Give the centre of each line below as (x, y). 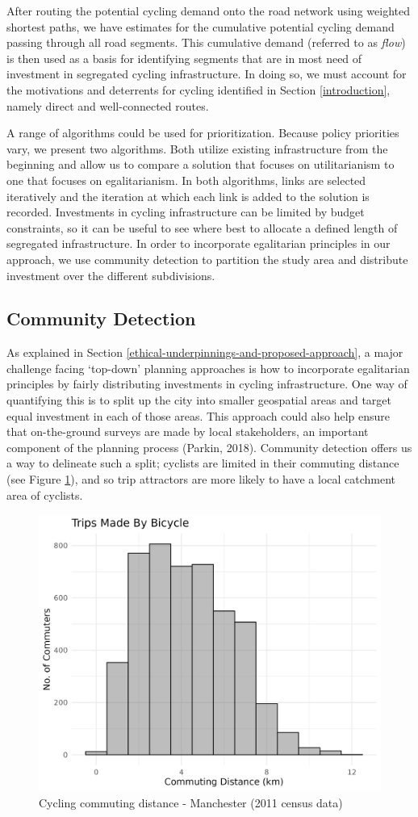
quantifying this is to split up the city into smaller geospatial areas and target (199, 400)
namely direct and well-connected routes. (108, 105)
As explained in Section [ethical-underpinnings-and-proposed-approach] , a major (205, 352)
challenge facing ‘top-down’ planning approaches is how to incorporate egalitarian (208, 368)
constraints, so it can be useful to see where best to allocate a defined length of (202, 227)
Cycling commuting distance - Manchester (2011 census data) (191, 803)
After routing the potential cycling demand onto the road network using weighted (208, 10)
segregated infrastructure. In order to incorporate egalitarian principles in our (199, 243)
